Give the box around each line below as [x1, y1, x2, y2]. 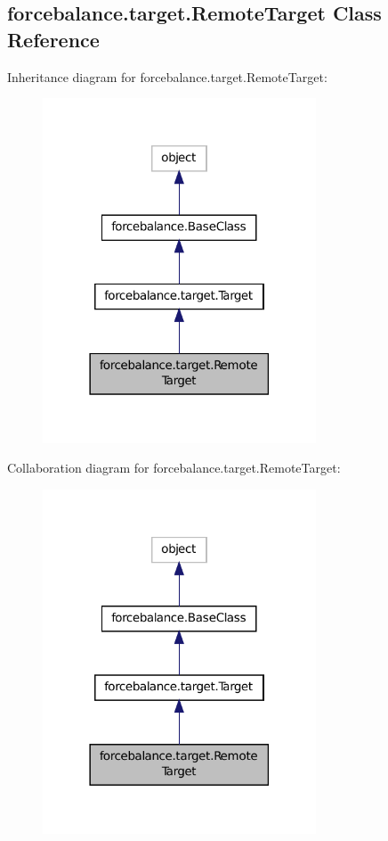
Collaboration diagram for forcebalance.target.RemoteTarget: [7, 458, 341, 477]
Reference [7, 25, 100, 53]
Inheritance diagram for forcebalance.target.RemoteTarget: [7, 67, 327, 86]
